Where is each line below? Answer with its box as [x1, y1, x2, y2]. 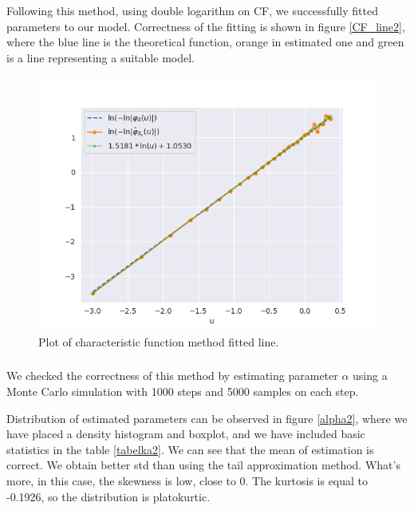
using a [353, 367, 388, 384]
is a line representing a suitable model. [6, 49, 195, 65]
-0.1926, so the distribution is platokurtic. [6, 488, 211, 504]
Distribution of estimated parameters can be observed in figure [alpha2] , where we [6, 409, 408, 426]
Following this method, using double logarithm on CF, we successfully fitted [6, 2, 378, 18]
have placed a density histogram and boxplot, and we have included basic [6, 425, 365, 442]
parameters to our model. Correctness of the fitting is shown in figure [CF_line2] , [6, 18, 405, 34]
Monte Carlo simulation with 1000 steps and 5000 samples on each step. [6, 383, 359, 400]
